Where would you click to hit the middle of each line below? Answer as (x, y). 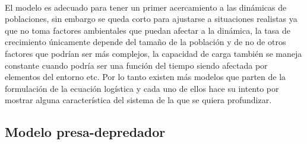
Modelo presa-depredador (85, 132)
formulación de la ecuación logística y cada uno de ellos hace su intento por (142, 88)
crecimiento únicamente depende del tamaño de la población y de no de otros (145, 42)
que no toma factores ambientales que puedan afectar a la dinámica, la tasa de (148, 30)
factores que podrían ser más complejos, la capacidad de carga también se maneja (153, 53)
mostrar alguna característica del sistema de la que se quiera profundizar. (138, 100)
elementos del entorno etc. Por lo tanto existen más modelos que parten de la (145, 77)
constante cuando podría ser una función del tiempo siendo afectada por (136, 65)
